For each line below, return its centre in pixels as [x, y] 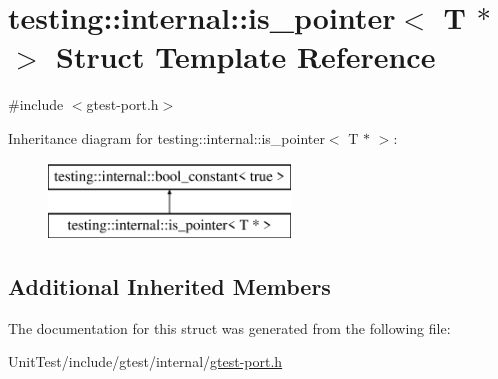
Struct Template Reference [246, 56]
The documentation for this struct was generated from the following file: [229, 327]
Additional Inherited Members [169, 286]
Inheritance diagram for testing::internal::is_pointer [166, 137]
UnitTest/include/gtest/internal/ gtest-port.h [145, 361]
